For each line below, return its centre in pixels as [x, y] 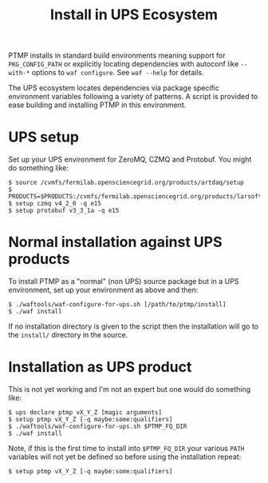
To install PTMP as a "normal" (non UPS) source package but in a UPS [124, 281]
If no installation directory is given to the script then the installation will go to [134, 326]
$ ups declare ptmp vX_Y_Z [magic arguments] [85, 413]
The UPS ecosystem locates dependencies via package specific [114, 88]
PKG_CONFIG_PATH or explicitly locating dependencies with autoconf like [124, 64]
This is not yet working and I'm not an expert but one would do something [130, 389]
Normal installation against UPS [115, 242]
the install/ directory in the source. [68, 335]
